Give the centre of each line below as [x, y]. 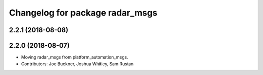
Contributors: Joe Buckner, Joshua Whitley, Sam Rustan [77, 64]
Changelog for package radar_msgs [83, 13]
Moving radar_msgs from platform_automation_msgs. [75, 57]
